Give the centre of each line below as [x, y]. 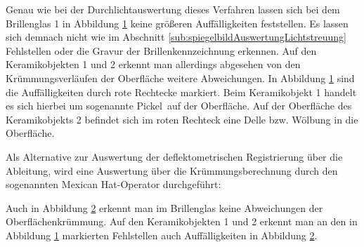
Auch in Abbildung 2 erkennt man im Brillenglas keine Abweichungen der [164, 207]
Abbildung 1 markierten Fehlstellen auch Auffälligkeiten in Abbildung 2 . [162, 235]
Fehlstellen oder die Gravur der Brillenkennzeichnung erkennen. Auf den [161, 50]
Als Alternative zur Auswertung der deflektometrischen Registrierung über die [174, 156]
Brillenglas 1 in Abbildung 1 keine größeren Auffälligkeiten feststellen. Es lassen [177, 23]
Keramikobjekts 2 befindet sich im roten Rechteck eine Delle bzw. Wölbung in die [182, 119]
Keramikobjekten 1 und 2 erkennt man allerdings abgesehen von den [153, 64]
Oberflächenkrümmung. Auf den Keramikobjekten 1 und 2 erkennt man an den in [182, 221]
